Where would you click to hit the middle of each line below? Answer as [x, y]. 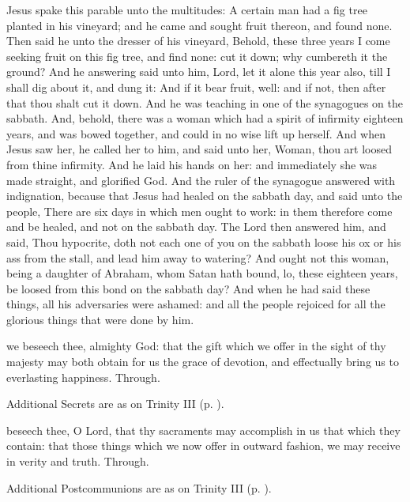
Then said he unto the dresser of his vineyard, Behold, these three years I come [198, 41]
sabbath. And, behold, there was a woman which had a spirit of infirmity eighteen [205, 118]
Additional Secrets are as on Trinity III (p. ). [115, 404]
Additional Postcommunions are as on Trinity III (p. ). [139, 487]
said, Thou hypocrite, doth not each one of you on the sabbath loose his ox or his [204, 242]
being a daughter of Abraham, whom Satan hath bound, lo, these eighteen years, [202, 273]
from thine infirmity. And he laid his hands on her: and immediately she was [192, 164]
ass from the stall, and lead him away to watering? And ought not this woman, [198, 257]
